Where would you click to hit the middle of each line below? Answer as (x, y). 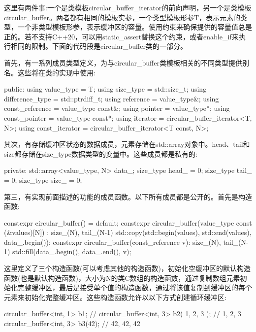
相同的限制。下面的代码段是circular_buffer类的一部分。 (99, 46)
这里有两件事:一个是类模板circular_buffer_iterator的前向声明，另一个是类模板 (128, 7)
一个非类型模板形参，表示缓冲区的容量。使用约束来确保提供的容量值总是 (135, 27)
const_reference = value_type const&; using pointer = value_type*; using (117, 108)
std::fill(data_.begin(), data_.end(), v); (72, 251)
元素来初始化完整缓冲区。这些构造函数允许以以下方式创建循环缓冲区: (115, 297)
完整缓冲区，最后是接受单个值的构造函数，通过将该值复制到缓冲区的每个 (135, 287)
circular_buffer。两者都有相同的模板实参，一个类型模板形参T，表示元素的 (122, 17)
